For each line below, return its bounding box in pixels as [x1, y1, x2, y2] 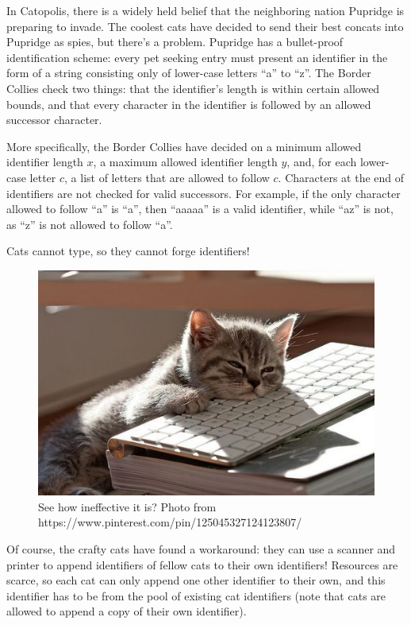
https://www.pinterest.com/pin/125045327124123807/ [38, 514, 302, 530]
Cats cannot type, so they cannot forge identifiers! [6, 243, 250, 259]
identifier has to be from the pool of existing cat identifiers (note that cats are [6, 587, 386, 604]
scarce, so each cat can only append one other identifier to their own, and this [6, 572, 386, 588]
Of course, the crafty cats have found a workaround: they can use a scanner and [6, 540, 396, 557]
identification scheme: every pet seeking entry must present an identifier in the [6, 49, 388, 65]
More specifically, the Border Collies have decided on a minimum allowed [6, 138, 362, 154]
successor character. [6, 111, 102, 128]
